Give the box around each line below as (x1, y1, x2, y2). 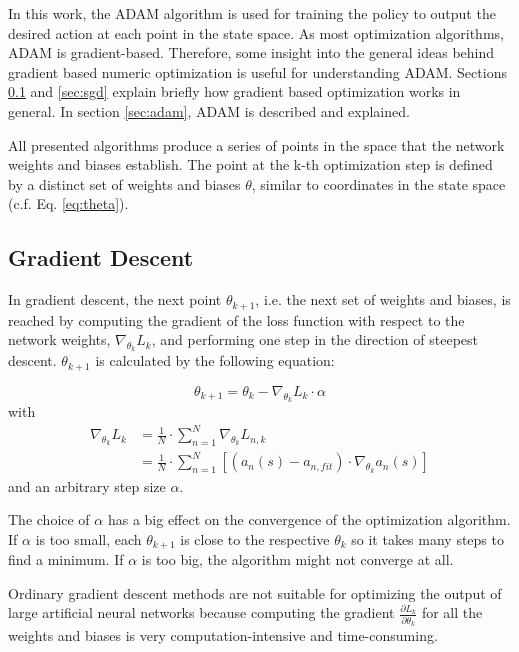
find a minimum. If (8, 549, 124, 570)
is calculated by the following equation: (95, 350, 335, 371)
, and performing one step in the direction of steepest (151, 329, 478, 350)
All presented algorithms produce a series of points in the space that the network (8, 134, 505, 155)
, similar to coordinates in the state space (251, 173, 506, 194)
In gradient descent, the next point (8, 289, 222, 310)
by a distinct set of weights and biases (8, 173, 241, 194)
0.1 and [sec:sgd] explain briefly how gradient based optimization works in (8, 81, 461, 102)
